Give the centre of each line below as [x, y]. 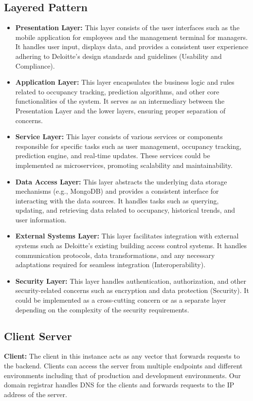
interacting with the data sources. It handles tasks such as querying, [117, 200]
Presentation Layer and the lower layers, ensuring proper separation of [120, 110]
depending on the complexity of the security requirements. [102, 309]
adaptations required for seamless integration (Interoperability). [110, 264]
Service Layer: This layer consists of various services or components [119, 137]
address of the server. [36, 394]
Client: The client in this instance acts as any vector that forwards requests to [122, 356]
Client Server [38, 336]
